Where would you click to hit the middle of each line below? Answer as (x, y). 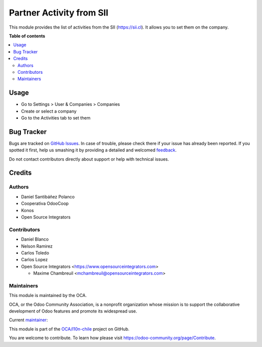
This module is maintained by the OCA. (48, 296)
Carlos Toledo (35, 253)
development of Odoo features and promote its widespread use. (73, 311)
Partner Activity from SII (59, 13)
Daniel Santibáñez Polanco (48, 197)
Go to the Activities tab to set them (56, 118)
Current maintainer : (28, 320)
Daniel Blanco (35, 239)
